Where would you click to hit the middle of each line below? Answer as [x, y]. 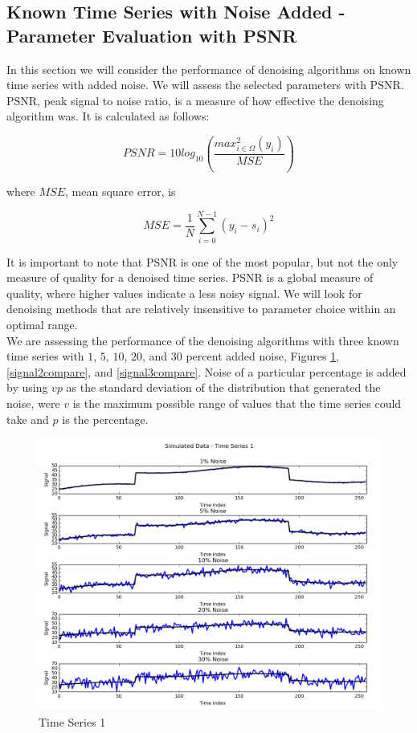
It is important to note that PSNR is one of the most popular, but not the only [202, 261]
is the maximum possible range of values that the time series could [237, 403]
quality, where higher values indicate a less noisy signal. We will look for [184, 293]
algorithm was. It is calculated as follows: [108, 116]
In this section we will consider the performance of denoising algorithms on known [209, 69]
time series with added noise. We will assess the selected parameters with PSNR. [205, 85]
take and [28, 419]
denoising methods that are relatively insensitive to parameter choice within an [201, 309]
